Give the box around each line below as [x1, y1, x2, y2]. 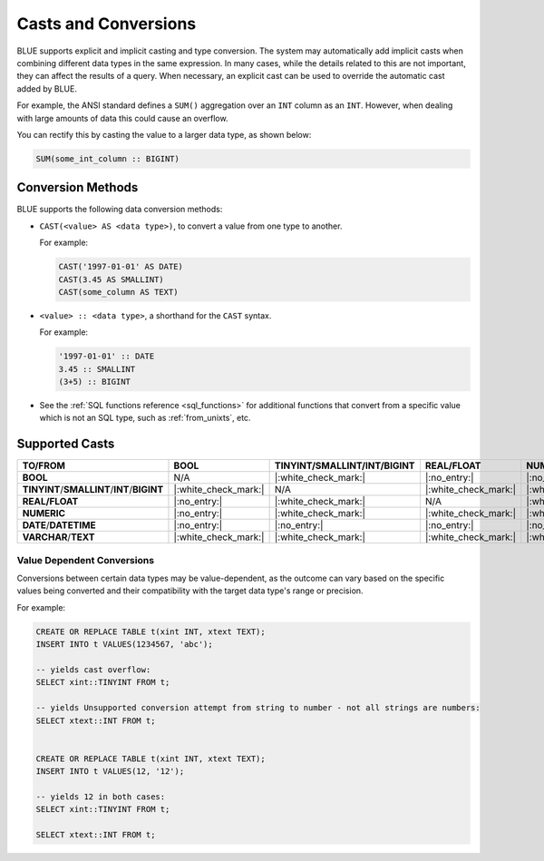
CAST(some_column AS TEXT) [58, 287, 179, 297]
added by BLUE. [16, 83, 77, 94]
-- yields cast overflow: [35, 665, 151, 675]
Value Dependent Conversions [16, 553, 154, 566]
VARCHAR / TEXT [22, 531, 95, 543]
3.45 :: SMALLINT [58, 364, 136, 374]
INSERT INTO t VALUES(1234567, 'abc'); [35, 640, 213, 650]
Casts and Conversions [16, 14, 197, 34]
